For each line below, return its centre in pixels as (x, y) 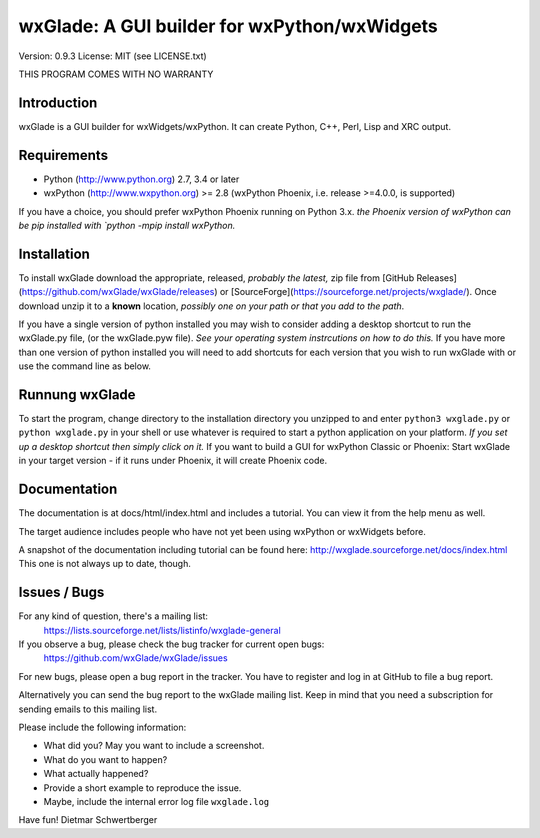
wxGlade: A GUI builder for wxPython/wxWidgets (228, 26)
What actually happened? (96, 774)
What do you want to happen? (105, 759)
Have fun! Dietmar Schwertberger (88, 820)
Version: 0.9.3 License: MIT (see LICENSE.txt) (112, 56)
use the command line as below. (85, 366)
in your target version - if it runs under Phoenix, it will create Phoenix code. (173, 461)
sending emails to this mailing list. (88, 709)
